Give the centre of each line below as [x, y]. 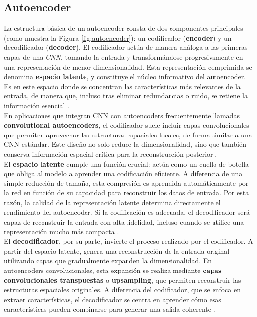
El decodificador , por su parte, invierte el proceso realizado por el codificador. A [128, 241]
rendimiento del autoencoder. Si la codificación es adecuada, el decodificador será [127, 212]
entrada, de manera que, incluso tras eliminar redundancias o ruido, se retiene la [126, 96]
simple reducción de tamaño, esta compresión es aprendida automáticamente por [126, 183]
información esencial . [37, 105]
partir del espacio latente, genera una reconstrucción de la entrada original [117, 250]
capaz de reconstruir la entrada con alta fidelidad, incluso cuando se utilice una [124, 222]
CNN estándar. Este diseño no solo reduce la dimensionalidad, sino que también [125, 144]
